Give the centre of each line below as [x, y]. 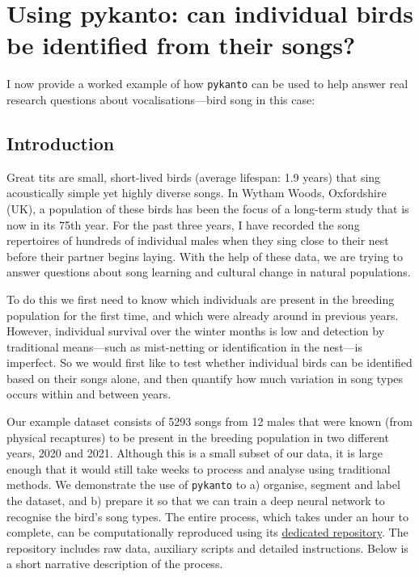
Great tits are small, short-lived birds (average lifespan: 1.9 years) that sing [194, 177]
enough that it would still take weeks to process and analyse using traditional [199, 468]
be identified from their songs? [181, 45]
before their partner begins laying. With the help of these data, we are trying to [205, 256]
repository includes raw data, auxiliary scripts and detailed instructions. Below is [207, 548]
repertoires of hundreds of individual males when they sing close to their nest [198, 240]
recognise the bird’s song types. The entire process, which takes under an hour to [207, 516]
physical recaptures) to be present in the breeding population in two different [198, 437]
